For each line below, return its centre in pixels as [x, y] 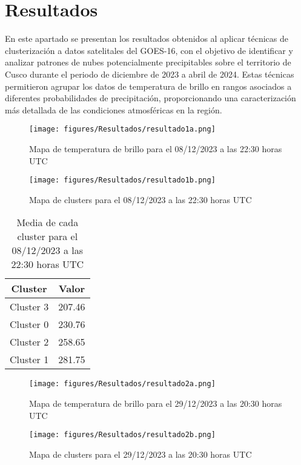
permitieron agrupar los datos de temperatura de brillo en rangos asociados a [148, 86]
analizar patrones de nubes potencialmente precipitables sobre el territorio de [148, 62]
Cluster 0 [29, 324]
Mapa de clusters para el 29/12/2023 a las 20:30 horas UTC [141, 454]
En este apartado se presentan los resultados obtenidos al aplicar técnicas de [147, 38]
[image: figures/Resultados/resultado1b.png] [122, 180]
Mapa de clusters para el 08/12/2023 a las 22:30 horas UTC [141, 199]
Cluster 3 [29, 307]
